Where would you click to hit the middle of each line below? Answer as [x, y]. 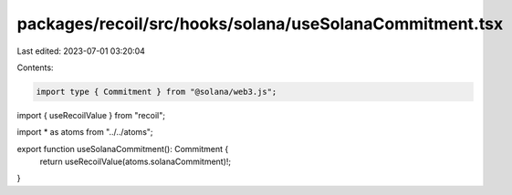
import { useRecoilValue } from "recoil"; [91, 115]
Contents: [35, 67]
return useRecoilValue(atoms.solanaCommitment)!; [136, 162]
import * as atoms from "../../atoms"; [85, 132]
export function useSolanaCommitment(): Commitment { [123, 149]
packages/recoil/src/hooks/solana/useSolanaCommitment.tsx [260, 24]
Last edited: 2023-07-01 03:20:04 [81, 51]
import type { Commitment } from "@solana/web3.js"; [157, 92]
